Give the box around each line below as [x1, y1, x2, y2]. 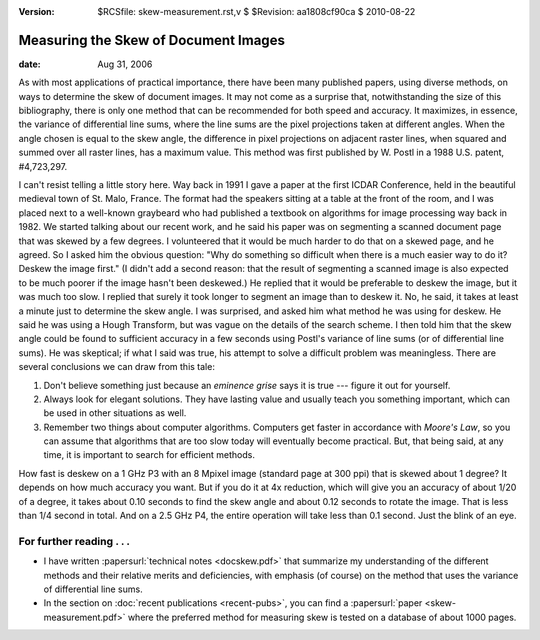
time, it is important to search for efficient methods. [43, 449, 255, 461]
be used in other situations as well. [43, 407, 187, 419]
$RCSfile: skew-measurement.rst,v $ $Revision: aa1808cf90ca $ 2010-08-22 [97, 6, 416, 17]
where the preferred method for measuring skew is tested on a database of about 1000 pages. [127, 611, 517, 623]
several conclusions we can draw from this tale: [18, 361, 215, 373]
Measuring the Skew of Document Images [18, 31, 285, 49]
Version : [18, 6, 55, 17]
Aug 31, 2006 [97, 58, 153, 70]
